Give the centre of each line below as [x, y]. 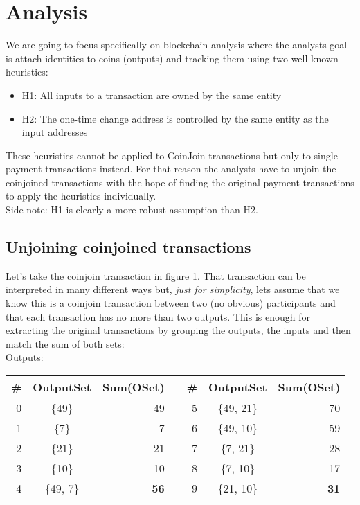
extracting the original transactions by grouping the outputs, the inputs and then [178, 330]
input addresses [55, 132]
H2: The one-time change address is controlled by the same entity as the [175, 118]
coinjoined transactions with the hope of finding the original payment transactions [180, 182]
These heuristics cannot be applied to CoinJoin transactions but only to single [172, 155]
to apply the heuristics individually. [81, 196]
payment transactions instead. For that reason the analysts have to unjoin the [171, 169]
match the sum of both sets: [65, 343]
